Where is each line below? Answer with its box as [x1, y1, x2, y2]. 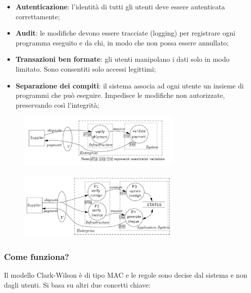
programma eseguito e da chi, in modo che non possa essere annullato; [15, 37, 229, 47]
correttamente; [15, 11, 60, 21]
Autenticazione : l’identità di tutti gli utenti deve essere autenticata [15, 1, 225, 11]
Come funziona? [4, 250, 69, 262]
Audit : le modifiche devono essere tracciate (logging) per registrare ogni [15, 28, 236, 38]
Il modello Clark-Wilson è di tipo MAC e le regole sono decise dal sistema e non [4, 270, 248, 280]
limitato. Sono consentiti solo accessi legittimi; [15, 63, 156, 74]
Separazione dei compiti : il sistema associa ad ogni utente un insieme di [15, 80, 244, 90]
